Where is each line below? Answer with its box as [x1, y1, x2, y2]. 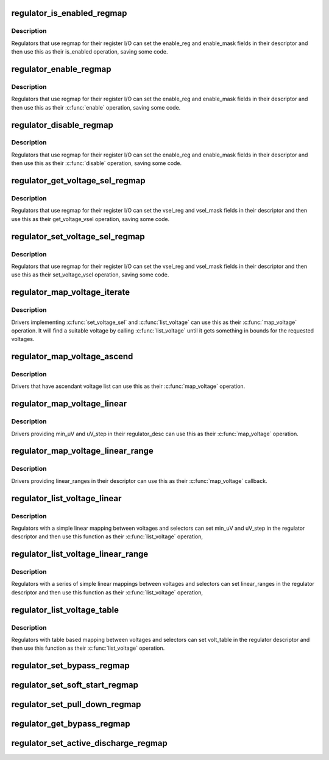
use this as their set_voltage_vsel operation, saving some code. [11, 271, 169, 278]
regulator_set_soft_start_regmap [11, 680, 139, 691]
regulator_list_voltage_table [11, 605, 119, 615]
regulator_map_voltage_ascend [11, 351, 133, 362]
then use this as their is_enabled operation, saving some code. [11, 48, 168, 55]
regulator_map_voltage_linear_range [11, 446, 154, 456]
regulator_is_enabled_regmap [11, 8, 127, 18]
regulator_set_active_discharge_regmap [11, 738, 168, 748]
